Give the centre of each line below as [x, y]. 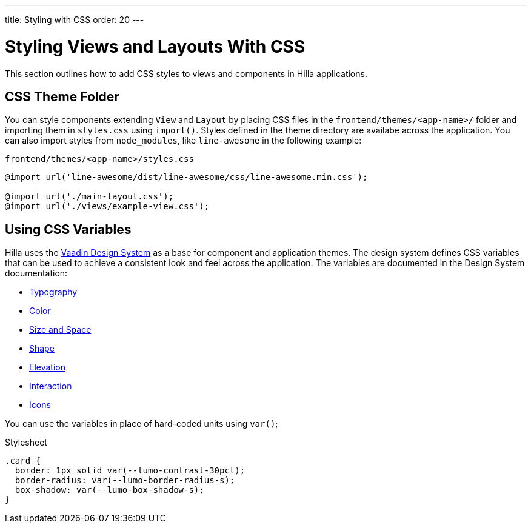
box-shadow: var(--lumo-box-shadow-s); [109, 490]
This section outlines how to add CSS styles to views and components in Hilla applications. [186, 73]
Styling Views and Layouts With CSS [155, 46]
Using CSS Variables [68, 229]
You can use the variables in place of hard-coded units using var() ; [142, 424]
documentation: [36, 273]
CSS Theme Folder [62, 96]
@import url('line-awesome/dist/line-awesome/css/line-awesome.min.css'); [186, 177]
